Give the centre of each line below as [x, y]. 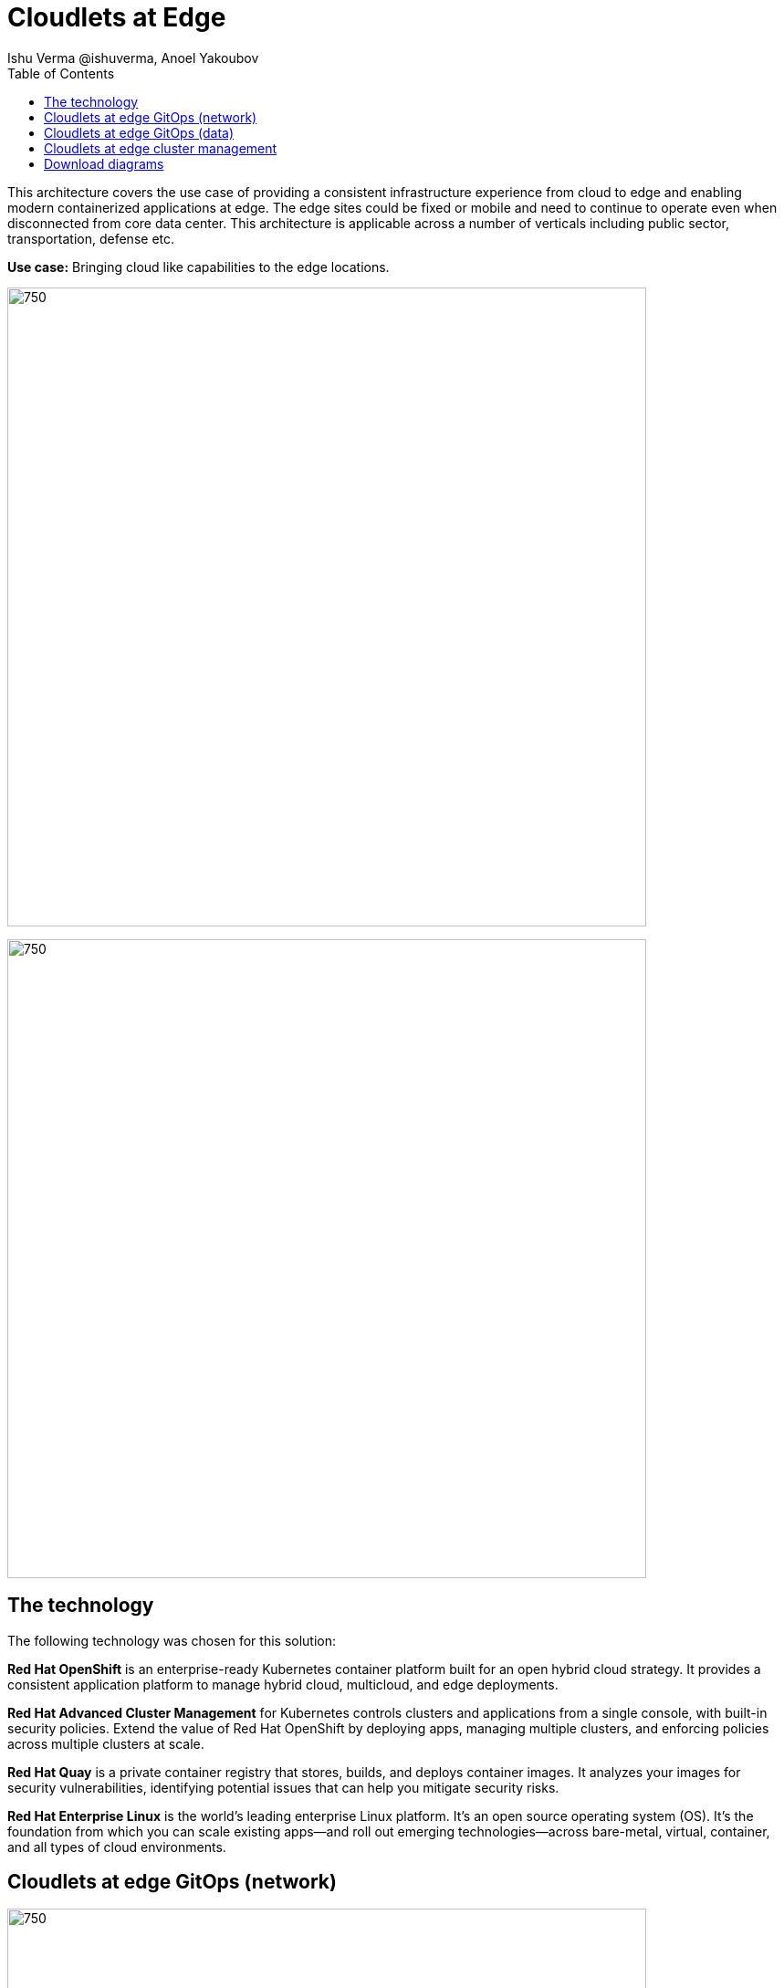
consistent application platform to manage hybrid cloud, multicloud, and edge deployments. [283, 1684]
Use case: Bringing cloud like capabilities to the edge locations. [199, 267]
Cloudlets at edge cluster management [161, 148]
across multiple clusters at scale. [106, 1743]
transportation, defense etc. [91, 238]
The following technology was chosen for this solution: [172, 1640]
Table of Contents [61, 73]
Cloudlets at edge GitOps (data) [139, 132]
